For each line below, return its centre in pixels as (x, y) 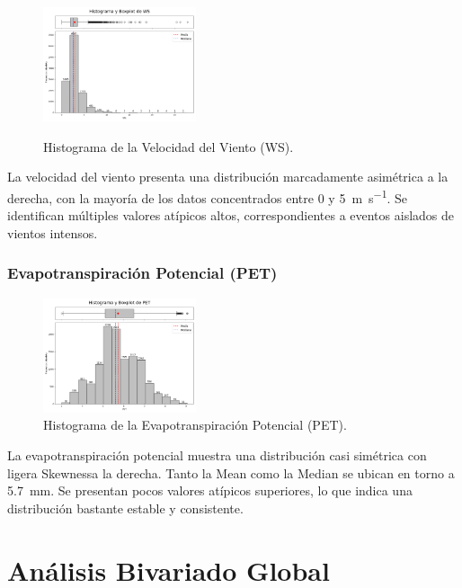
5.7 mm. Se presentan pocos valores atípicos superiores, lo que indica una (210, 490)
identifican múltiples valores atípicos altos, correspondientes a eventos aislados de (231, 215)
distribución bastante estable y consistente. (125, 508)
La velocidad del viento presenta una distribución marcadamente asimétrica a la (228, 177)
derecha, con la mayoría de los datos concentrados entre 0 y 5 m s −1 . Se (208, 196)
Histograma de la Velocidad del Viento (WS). (169, 146)
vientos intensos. (53, 232)
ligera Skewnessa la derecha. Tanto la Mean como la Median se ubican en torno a (231, 472)
